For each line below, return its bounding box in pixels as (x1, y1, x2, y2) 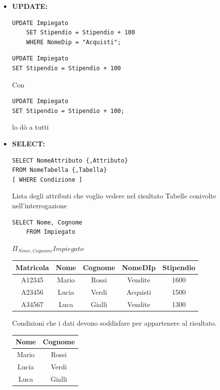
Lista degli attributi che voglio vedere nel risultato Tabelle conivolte (12, 191, 216, 201)
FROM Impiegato (26, 228, 75, 236)
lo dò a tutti (12, 122, 49, 132)
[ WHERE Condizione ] (12, 176, 82, 183)
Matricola (15, 262, 49, 272)
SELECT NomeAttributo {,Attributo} (12, 157, 128, 164)
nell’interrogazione (12, 200, 67, 210)
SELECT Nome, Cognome (12, 219, 82, 226)
